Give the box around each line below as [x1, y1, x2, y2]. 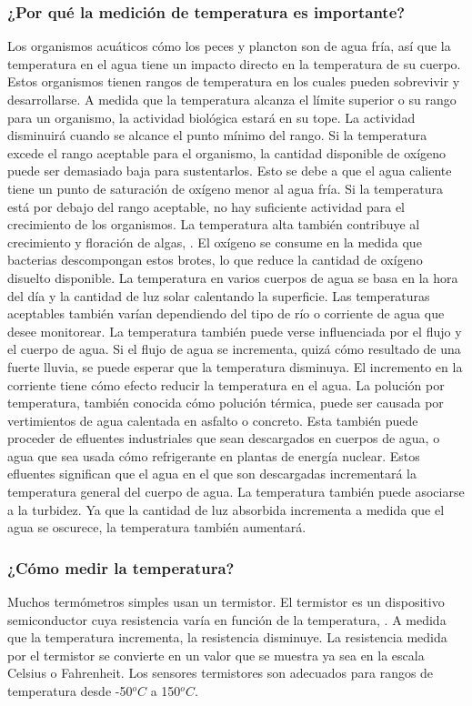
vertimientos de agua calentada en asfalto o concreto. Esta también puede [7, 410, 418, 429]
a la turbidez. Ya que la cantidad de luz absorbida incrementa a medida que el [7, 499, 445, 519]
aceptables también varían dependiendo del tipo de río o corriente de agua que [7, 304, 445, 323]
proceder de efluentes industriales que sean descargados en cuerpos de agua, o [7, 429, 440, 448]
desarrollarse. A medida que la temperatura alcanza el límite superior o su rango [7, 90, 457, 108]
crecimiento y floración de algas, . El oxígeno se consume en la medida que [7, 232, 422, 251]
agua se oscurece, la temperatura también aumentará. [7, 518, 306, 537]
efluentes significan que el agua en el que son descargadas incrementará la [7, 464, 417, 483]
